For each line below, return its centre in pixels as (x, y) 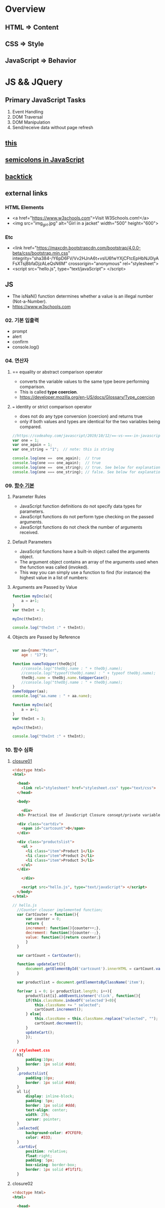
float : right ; (39, 1156)
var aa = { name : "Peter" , (35, 651)
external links (26, 193)
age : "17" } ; (35, 655)
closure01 (22, 761)
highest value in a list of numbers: (54, 578)
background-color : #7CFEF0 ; (54, 1133)
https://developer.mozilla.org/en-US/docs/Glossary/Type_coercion (87, 397)
